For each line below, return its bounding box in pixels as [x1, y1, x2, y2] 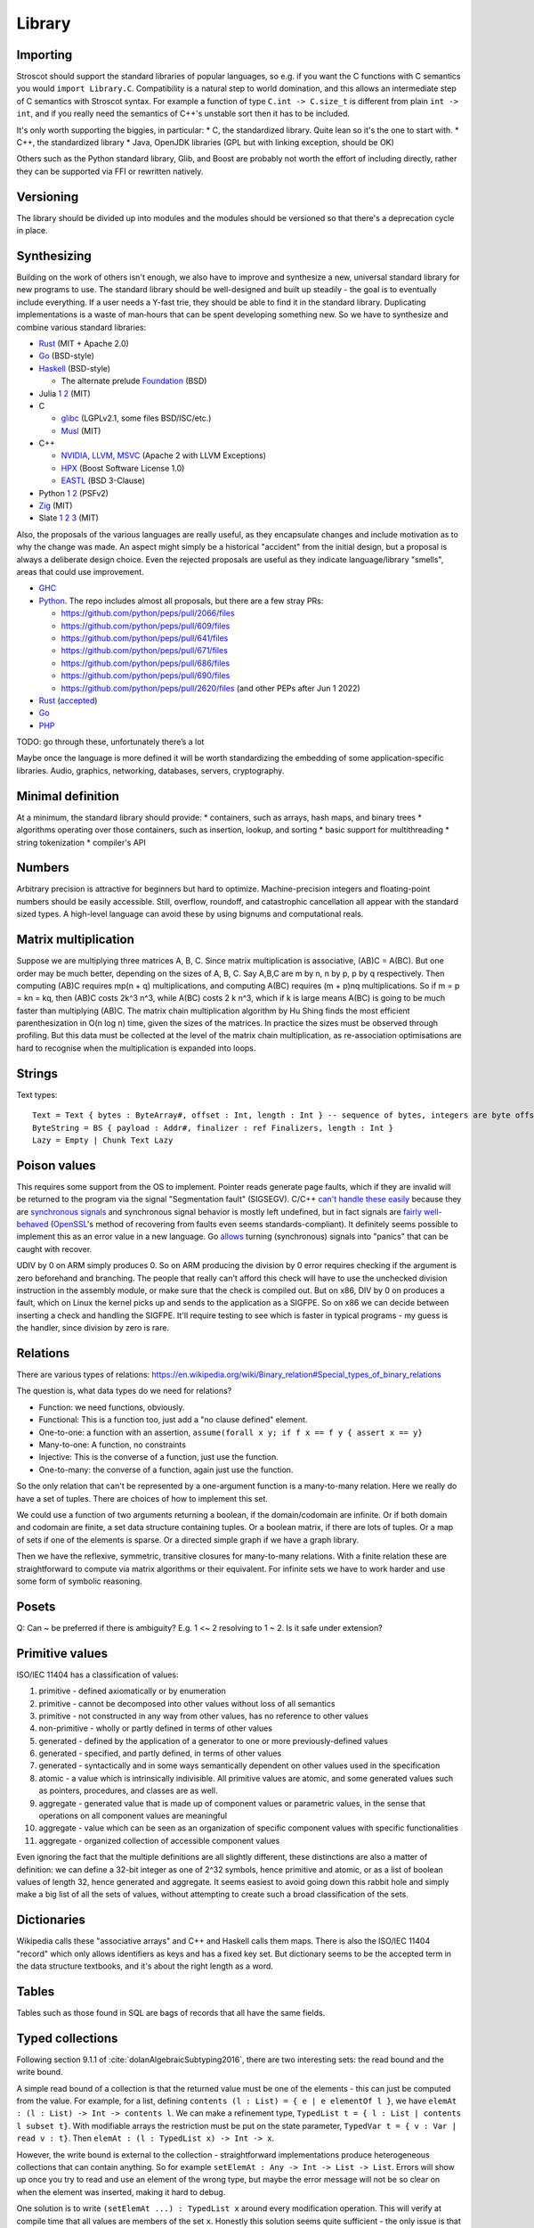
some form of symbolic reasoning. [16, 1576, 142, 1586]
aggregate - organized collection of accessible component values [38, 1835, 280, 1846]
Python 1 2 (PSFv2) [38, 487, 109, 498]
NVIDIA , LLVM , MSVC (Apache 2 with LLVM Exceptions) [61, 450, 267, 461]
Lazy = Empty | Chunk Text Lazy [32, 1134, 174, 1145]
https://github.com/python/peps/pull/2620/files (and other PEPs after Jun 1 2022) [61, 683, 360, 693]
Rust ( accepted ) [38, 695, 98, 706]
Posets [16, 1599, 56, 1614]
